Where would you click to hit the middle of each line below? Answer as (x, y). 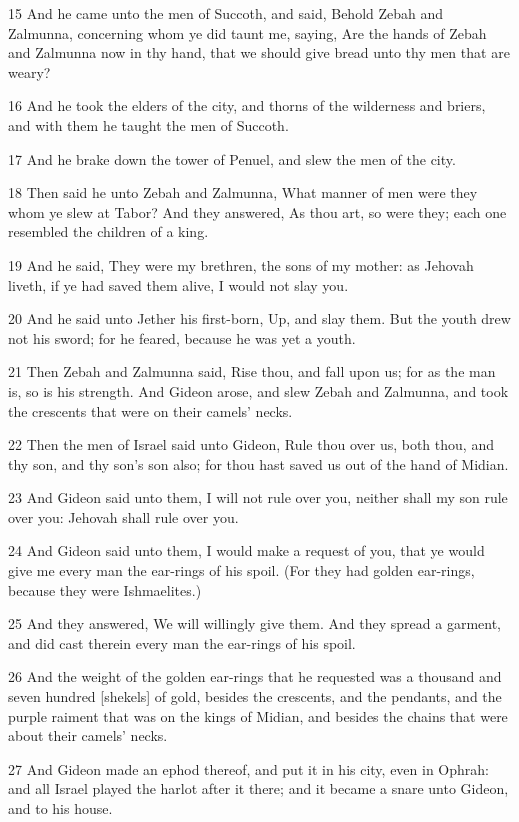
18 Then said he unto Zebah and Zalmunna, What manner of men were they (243, 192)
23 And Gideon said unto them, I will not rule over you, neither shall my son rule (258, 497)
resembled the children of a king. (108, 231)
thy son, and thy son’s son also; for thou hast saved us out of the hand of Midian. (258, 463)
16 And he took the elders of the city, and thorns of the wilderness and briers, (247, 105)
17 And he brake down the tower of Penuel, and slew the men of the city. (232, 158)
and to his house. (60, 808)
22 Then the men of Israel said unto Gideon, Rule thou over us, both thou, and (251, 444)
